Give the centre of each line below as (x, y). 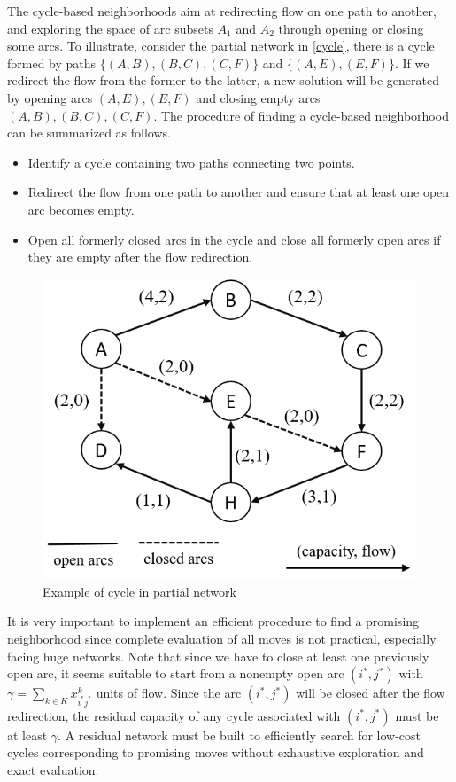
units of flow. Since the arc (169, 693)
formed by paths (52, 63)
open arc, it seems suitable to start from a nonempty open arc (176, 673)
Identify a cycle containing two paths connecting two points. (191, 162)
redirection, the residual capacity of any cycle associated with (174, 715)
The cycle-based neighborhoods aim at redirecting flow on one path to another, (222, 11)
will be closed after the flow (371, 693)
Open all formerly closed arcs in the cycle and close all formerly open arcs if (234, 239)
